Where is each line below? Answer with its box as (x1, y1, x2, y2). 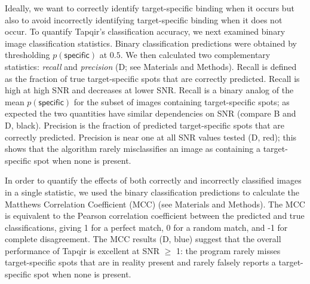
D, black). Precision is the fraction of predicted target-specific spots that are (5, 118, 285, 131)
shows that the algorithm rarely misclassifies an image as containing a (5, 142, 261, 155)
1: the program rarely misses (176, 244, 281, 256)
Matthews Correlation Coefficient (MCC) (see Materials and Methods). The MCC (5, 197, 305, 210)
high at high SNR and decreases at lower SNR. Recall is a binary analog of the (5, 84, 294, 96)
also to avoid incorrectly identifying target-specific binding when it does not (5, 13, 283, 26)
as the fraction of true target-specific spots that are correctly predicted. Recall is (5, 72, 300, 84)
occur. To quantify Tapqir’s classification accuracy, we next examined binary (5, 25, 286, 38)
